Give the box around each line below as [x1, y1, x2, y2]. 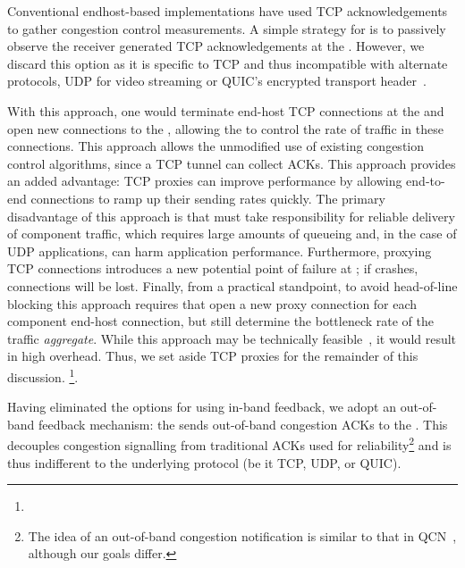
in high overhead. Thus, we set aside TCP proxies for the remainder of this [7, 347, 418, 365]
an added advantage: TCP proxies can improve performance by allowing [7, 171, 402, 190]
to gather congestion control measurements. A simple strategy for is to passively [7, 19, 446, 38]
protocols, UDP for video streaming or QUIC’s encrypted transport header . [7, 71, 427, 90]
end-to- [406, 171, 445, 190]
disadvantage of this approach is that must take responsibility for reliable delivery [7, 206, 455, 225]
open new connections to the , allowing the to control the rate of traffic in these [7, 119, 444, 138]
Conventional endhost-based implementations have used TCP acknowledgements [7, 2, 448, 20]
